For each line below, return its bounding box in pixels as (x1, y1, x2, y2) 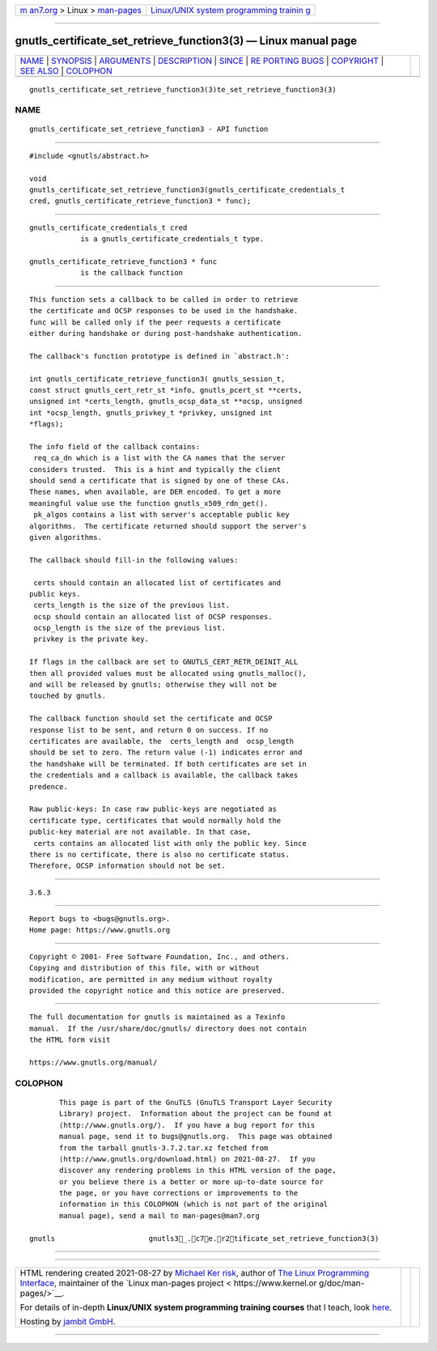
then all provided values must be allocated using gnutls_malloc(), (29, 669, 307, 678)
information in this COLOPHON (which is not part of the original (59, 1200, 329, 1209)
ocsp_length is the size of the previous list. (33, 623, 226, 633)
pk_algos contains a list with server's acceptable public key (33, 510, 291, 520)
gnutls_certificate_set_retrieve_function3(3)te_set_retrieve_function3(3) (29, 85, 337, 94)
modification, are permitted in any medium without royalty (29, 975, 273, 984)
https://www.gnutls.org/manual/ (29, 1057, 158, 1067)
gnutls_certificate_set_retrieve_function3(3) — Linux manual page (15, 34, 358, 48)
